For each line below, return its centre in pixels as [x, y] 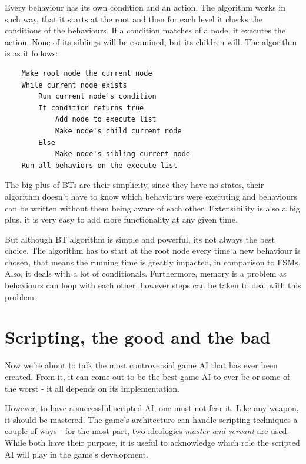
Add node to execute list [106, 120]
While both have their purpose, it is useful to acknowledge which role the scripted [152, 442]
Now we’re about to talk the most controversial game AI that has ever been [141, 365]
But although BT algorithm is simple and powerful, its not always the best [140, 239]
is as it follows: [31, 53]
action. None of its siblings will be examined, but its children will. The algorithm [151, 41]
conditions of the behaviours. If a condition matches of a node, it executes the [145, 30]
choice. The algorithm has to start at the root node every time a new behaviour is [153, 251]
